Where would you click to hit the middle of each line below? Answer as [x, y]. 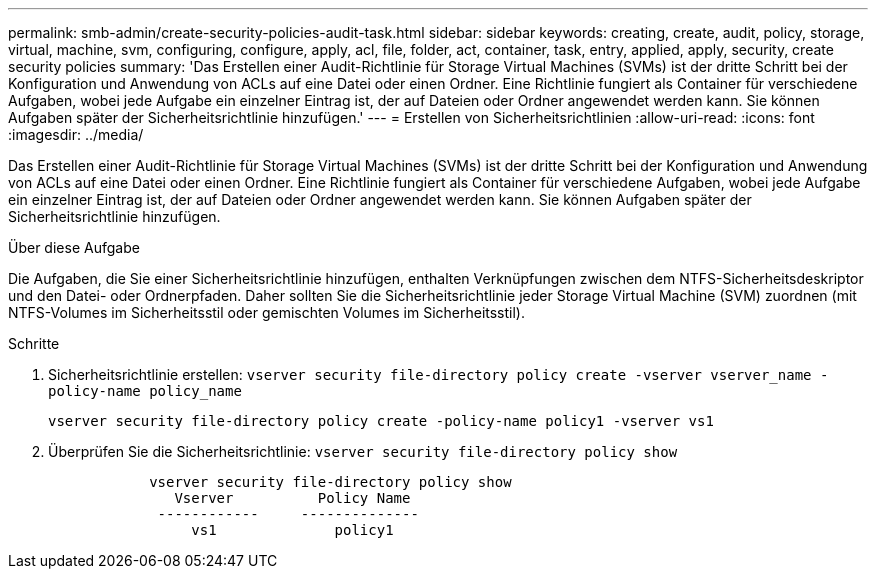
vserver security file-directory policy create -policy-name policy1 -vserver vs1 [381, 421]
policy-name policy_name [145, 391]
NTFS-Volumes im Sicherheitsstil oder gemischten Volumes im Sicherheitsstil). [267, 312]
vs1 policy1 [292, 530]
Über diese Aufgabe [74, 247]
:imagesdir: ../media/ [76, 134]
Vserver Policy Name [292, 498]
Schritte [34, 343]
